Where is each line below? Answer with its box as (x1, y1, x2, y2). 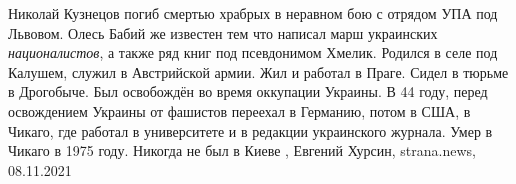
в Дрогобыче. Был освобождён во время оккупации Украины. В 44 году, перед (8, 81, 488, 102)
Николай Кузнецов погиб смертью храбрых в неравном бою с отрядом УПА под (8, 3, 498, 23)
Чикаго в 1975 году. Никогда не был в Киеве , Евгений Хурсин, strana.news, (8, 140, 476, 161)
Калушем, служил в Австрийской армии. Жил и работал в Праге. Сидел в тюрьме (8, 61, 509, 82)
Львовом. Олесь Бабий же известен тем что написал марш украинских (8, 22, 438, 43)
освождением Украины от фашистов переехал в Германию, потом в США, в (8, 100, 471, 121)
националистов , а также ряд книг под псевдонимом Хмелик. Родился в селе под (8, 42, 498, 63)
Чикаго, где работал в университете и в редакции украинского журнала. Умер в (8, 120, 493, 141)
